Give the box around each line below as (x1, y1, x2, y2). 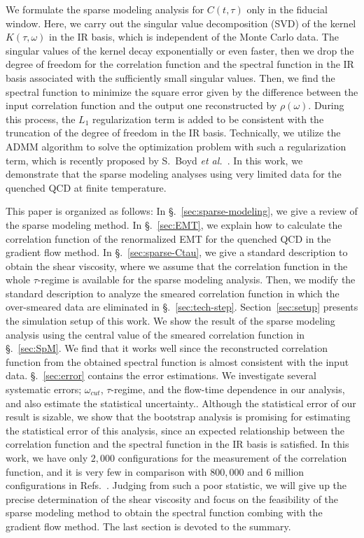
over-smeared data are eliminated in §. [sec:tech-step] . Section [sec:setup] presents (6, 299, 358, 314)
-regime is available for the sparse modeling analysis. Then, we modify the (37, 272, 356, 287)
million (274, 464, 304, 479)
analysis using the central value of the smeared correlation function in (6, 327, 305, 341)
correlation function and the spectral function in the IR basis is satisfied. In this (6, 437, 349, 451)
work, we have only (6, 451, 88, 465)
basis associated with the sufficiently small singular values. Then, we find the (6, 70, 335, 85)
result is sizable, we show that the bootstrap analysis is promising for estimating (6, 409, 351, 424)
